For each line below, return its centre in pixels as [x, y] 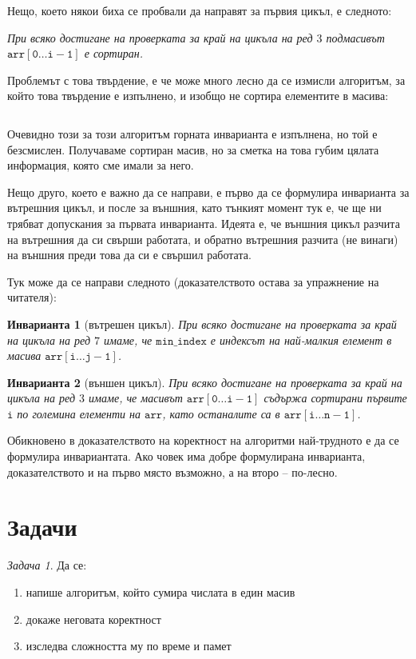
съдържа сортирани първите [335, 398]
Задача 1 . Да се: [47, 565]
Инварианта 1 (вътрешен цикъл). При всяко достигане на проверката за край [202, 324]
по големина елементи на [79, 413]
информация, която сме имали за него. [101, 165]
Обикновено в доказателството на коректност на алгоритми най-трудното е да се [203, 440]
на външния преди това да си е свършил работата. [129, 255]
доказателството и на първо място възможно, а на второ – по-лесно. [172, 471]
